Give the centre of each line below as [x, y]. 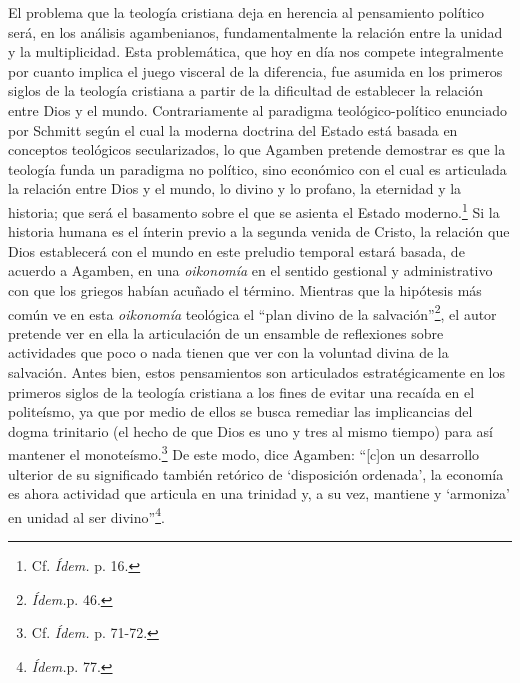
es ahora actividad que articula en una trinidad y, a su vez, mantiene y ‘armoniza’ [259, 493]
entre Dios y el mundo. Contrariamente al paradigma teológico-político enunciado [257, 109]
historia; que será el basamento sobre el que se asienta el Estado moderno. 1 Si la [254, 210]
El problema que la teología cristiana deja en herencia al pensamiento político [246, 12]
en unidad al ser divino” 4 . [86, 515]
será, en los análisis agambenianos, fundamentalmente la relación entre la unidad [255, 31]
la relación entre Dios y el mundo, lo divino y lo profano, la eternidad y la [235, 188]
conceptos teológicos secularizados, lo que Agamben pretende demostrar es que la [257, 149]
